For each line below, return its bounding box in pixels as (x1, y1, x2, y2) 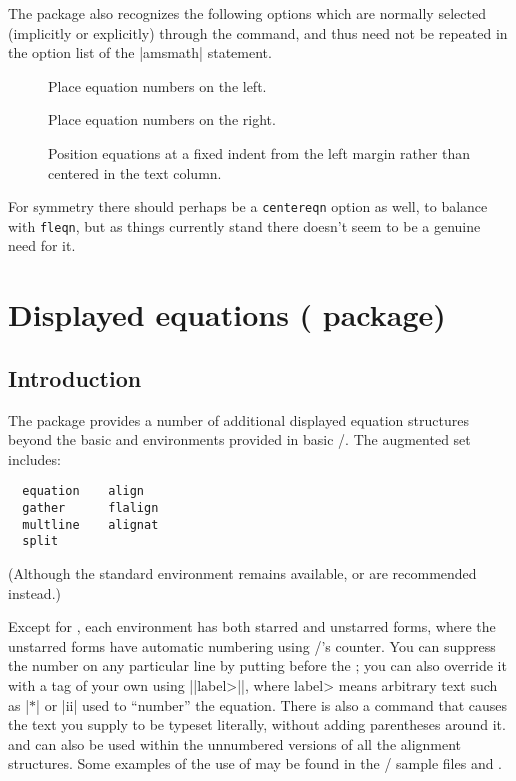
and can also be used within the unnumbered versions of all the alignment (8, 733, 462, 754)
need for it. (8, 235, 76, 256)
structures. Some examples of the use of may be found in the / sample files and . (8, 753, 503, 774)
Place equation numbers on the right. (48, 109, 276, 130)
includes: (8, 448, 61, 469)
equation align (22, 484, 145, 499)
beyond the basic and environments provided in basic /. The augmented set (8, 429, 471, 450)
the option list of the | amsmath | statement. (8, 42, 272, 63)
